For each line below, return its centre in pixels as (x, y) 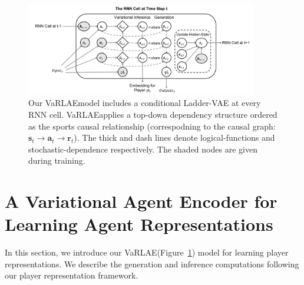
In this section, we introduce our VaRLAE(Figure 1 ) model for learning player (147, 252)
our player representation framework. (72, 275)
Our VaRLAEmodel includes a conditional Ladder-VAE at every (145, 103)
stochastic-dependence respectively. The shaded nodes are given (143, 149)
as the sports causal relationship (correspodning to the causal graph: (152, 126)
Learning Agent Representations (139, 224)
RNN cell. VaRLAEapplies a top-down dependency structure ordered (153, 114)
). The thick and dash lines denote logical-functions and (174, 137)
